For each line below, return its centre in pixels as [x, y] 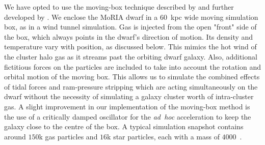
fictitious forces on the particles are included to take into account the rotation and [132, 66]
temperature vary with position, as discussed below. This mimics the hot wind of [130, 47]
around [15, 136]
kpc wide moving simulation [214, 17]
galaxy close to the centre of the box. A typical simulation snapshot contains [124, 126]
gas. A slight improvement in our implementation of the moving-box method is [127, 106]
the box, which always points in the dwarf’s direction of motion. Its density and [129, 36]
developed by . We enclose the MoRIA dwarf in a [81, 17]
